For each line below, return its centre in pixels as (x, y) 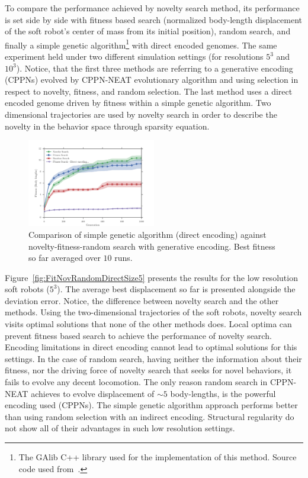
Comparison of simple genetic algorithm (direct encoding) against (147, 234)
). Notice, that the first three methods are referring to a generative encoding (155, 68)
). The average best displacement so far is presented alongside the (176, 289)
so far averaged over (65, 258)
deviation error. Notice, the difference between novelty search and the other (142, 300)
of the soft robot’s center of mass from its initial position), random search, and (148, 31)
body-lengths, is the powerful (223, 393)
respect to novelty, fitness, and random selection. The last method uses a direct (149, 91)
